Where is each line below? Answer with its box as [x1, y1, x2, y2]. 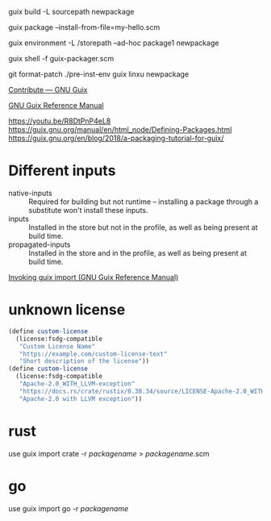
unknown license [8, 301, 126, 319]
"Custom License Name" [19, 342, 95, 350]
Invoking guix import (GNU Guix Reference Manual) [8, 272, 179, 281]
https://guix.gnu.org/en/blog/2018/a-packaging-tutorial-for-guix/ [8, 133, 224, 143]
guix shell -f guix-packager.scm [8, 54, 115, 63]
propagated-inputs [8, 240, 71, 249]
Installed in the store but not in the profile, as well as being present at [28, 222, 258, 232]
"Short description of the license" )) [19, 357, 150, 365]
